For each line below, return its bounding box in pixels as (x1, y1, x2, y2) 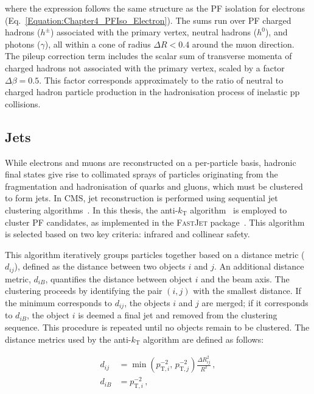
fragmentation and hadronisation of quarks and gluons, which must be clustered (5, 179, 303, 192)
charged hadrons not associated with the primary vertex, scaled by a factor (5, 61, 285, 74)
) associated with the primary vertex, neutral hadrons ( (50, 26, 257, 38)
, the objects (124, 296, 170, 309)
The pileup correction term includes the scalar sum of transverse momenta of (5, 49, 292, 62)
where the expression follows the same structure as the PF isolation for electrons (5, 2, 305, 14)
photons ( (5, 37, 41, 50)
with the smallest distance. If (193, 284, 301, 297)
